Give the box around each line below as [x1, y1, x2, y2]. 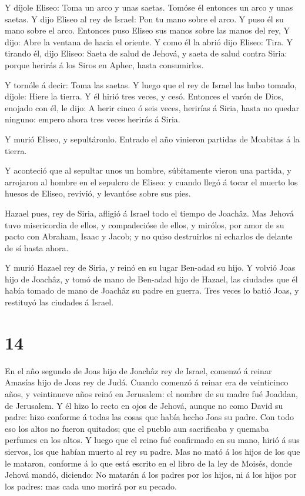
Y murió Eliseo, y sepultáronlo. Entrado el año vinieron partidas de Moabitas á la [5, 132, 300, 145]
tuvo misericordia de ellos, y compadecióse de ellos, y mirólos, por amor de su [5, 218, 284, 231]
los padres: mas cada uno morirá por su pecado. [5, 480, 177, 492]
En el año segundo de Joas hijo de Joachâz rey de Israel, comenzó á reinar [5, 364, 272, 377]
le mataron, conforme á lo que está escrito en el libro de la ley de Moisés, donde [5, 457, 292, 469]
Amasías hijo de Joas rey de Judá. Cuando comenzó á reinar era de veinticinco [5, 376, 289, 388]
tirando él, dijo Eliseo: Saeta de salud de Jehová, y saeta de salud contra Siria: [5, 47, 287, 59]
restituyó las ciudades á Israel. [5, 296, 114, 308]
